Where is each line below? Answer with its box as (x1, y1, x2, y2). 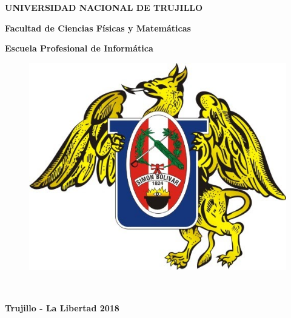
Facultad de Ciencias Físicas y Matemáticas (5, 21, 191, 34)
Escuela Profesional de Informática (5, 42, 153, 55)
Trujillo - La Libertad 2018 (5, 301, 119, 314)
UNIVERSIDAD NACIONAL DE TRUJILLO (5, 1, 203, 13)
